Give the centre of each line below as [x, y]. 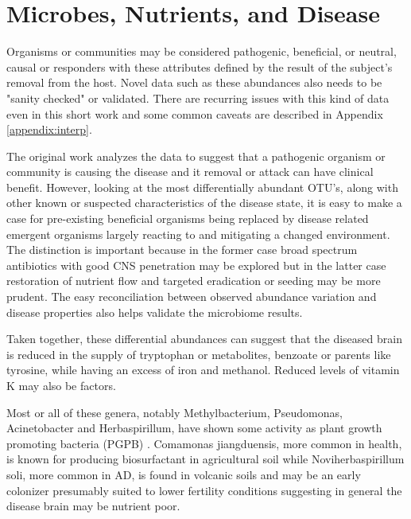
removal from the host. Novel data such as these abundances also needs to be [194, 82]
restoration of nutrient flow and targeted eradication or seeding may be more [194, 281]
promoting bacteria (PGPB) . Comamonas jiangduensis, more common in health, [204, 443]
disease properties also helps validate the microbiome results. [155, 312]
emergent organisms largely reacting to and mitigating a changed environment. [198, 234]
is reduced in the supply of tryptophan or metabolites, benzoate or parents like [199, 354]
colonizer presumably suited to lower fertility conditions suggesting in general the [204, 490]
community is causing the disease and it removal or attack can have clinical [190, 172]
